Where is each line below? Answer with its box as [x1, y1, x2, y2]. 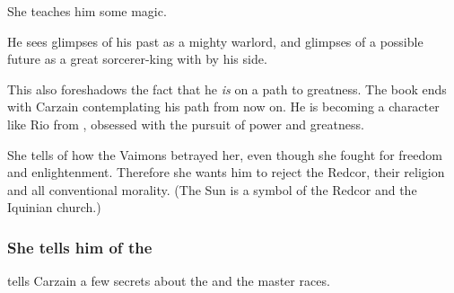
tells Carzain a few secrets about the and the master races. [7, 271, 330, 290]
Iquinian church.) [7, 198, 101, 217]
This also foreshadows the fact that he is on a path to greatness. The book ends [7, 79, 447, 98]
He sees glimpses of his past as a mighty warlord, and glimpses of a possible [7, 31, 423, 50]
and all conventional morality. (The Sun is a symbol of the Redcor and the [7, 180, 417, 199]
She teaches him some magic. [7, 2, 167, 20]
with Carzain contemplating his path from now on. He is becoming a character [7, 97, 440, 116]
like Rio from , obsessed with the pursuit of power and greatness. [7, 114, 364, 133]
